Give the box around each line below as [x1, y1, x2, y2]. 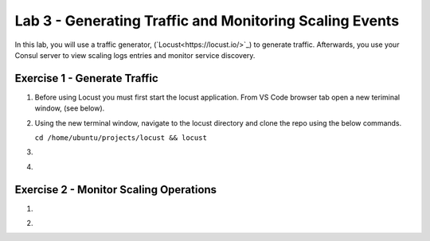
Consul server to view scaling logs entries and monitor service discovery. [14, 50, 256, 60]
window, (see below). [34, 103, 105, 113]
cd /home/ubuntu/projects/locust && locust [34, 134, 207, 142]
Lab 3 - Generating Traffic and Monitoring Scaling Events [14, 12, 400, 29]
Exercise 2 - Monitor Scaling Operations [14, 183, 217, 196]
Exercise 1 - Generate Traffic [14, 72, 158, 85]
